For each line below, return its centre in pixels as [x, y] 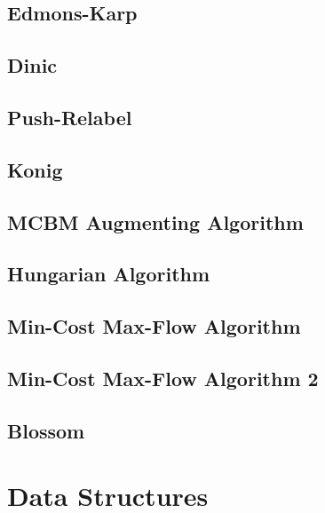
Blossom [46, 430]
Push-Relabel [70, 117]
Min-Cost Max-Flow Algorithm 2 [163, 378]
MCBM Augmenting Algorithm [155, 221]
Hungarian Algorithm [109, 274]
